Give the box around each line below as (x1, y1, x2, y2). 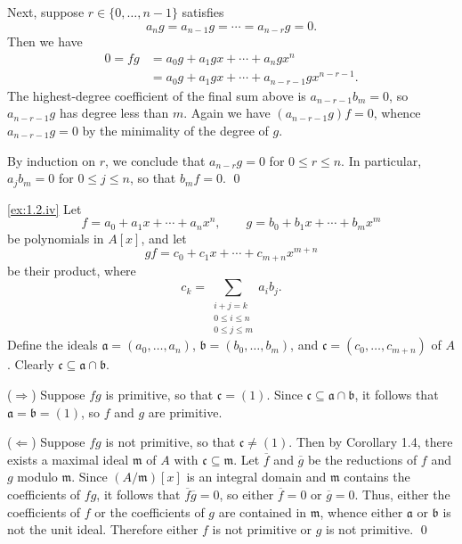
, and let (141, 228, 187, 247)
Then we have (7, 32, 83, 51)
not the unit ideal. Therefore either (7, 520, 199, 539)
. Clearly (7, 355, 54, 374)
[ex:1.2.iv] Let (7, 199, 82, 218)
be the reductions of (307, 449, 417, 468)
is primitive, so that (105, 385, 214, 404)
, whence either (320, 502, 403, 521)
